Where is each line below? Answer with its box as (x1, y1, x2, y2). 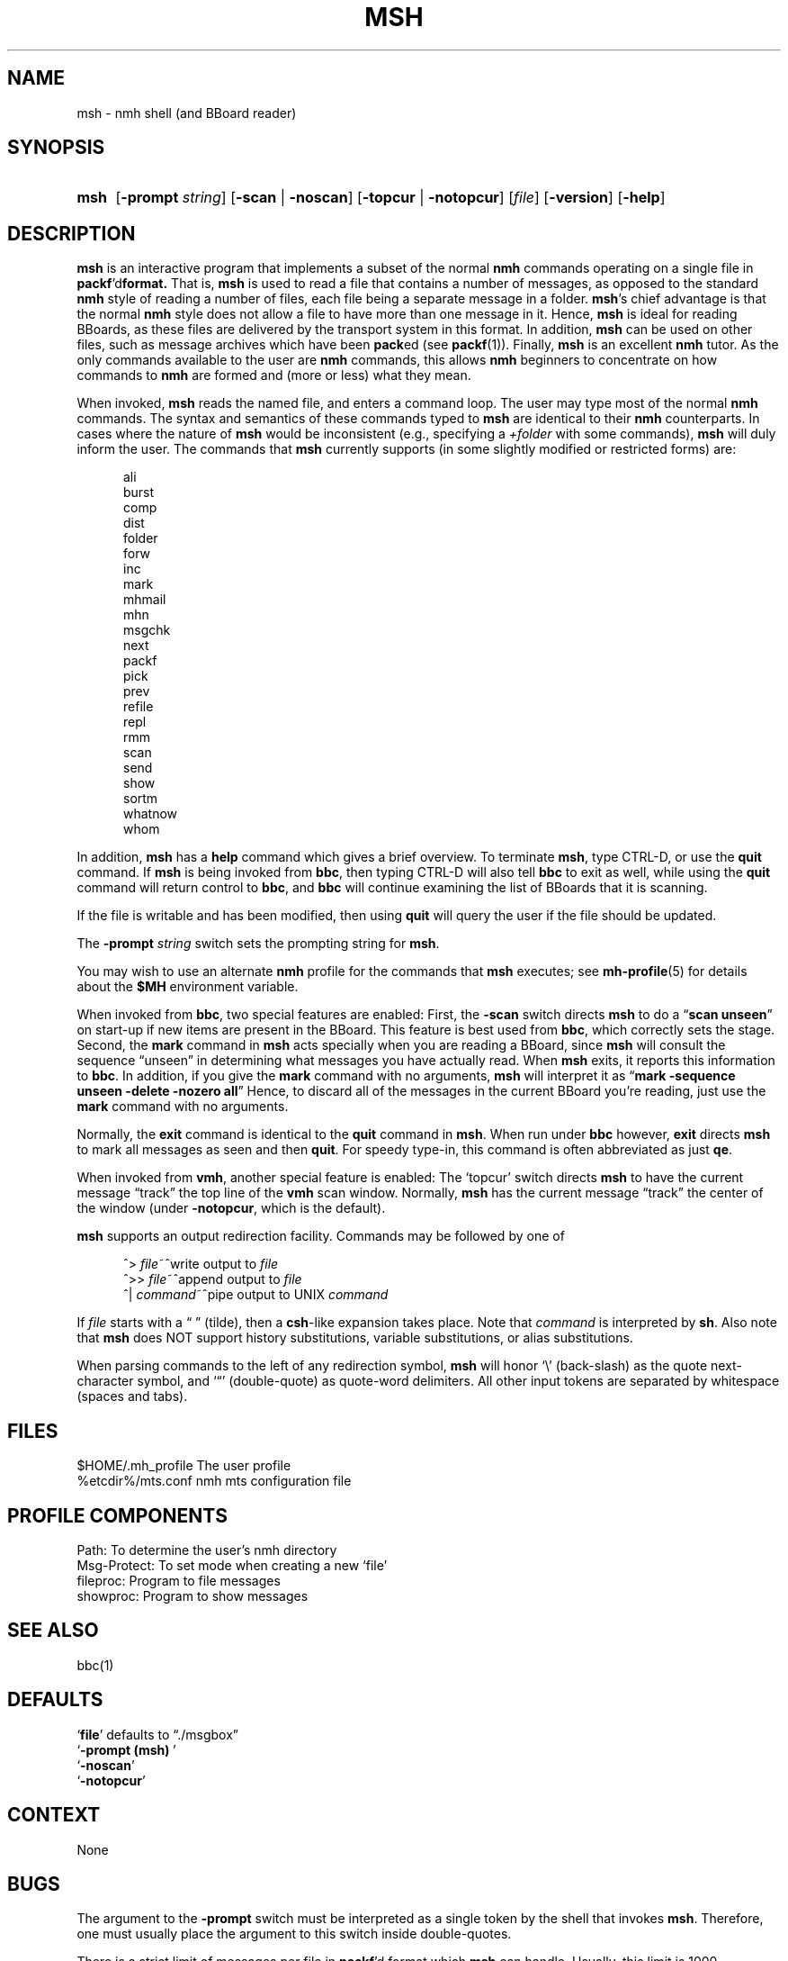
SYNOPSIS (7, 136, 105, 159)
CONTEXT (7, 1803, 101, 1827)
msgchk (123, 622, 171, 638)
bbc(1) (76, 1657, 114, 1673)
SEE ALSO (7, 1619, 99, 1642)
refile (123, 699, 154, 715)
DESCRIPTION (7, 221, 136, 245)
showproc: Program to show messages (76, 1587, 309, 1604)
